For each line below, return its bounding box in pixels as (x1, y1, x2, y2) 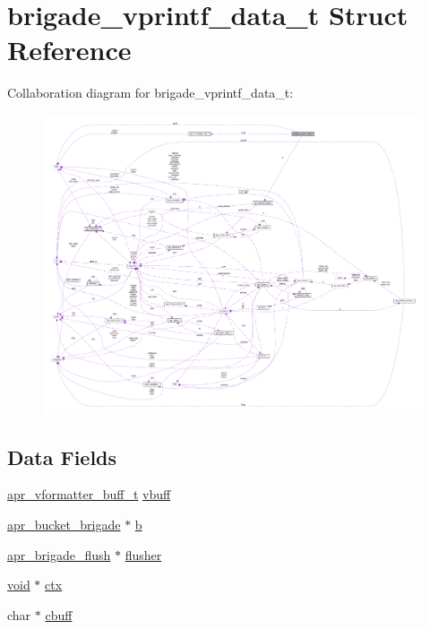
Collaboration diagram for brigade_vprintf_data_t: (7, 83, 294, 102)
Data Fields (7, 443, 117, 470)
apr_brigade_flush (7, 545, 111, 564)
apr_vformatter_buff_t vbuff (7, 485, 171, 504)
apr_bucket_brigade (7, 514, 121, 533)
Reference (7, 31, 132, 68)
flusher (125, 545, 162, 564)
